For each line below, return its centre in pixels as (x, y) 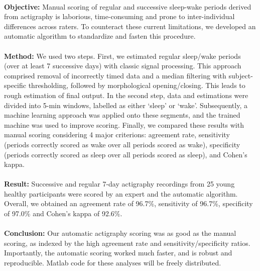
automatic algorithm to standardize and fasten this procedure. (100, 36)
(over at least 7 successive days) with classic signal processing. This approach (123, 66)
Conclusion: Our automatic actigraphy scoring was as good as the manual (120, 233)
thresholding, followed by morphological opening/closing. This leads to (137, 85)
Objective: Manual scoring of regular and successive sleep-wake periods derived (128, 6)
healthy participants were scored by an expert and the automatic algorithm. (121, 193)
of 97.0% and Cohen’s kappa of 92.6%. (63, 213)
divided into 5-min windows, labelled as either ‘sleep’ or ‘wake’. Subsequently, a (126, 105)
